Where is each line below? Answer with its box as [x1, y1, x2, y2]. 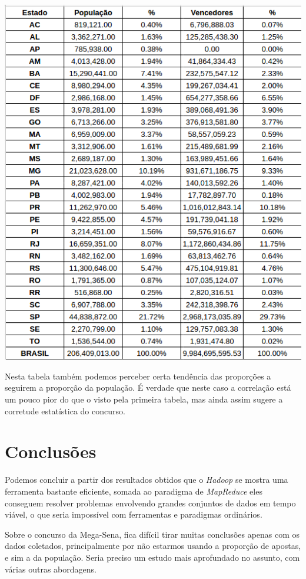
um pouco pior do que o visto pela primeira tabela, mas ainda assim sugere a [5, 393, 283, 405]
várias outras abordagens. [5, 562, 97, 575]
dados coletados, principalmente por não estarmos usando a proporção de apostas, [5, 539, 301, 552]
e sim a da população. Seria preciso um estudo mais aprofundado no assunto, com [5, 551, 300, 563]
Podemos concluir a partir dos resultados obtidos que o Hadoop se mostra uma [5, 473, 288, 486]
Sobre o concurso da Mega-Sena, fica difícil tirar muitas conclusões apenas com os [5, 528, 300, 540]
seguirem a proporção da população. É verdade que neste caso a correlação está [5, 381, 291, 394]
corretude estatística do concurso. [5, 404, 125, 417]
